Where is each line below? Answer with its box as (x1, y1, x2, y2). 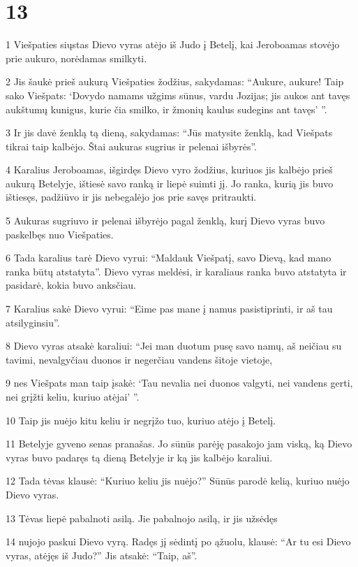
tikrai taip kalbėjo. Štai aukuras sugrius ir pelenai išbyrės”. (6, 138, 257, 153)
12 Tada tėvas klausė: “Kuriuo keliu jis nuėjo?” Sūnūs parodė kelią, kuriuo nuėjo (6, 473, 350, 488)
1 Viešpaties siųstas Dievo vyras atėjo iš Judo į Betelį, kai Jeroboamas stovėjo (6, 37, 340, 52)
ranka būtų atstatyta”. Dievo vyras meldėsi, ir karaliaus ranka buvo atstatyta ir (6, 264, 347, 278)
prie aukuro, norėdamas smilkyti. (6, 50, 147, 65)
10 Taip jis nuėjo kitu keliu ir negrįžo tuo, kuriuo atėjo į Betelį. (6, 412, 276, 427)
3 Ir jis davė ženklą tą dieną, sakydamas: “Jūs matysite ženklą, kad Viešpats (6, 125, 333, 140)
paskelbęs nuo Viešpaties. (6, 227, 114, 241)
